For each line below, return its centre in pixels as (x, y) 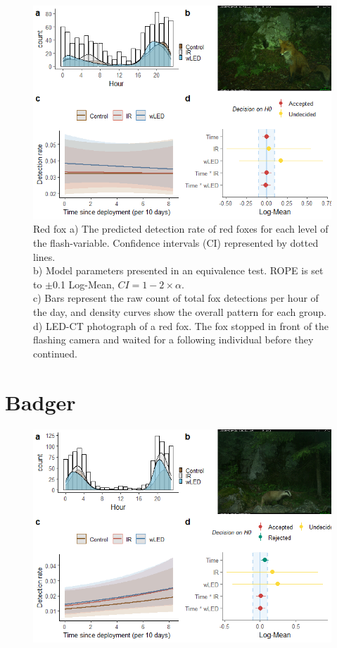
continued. (56, 353)
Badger (40, 402)
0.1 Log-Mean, (84, 284)
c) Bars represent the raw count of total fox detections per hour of (176, 298)
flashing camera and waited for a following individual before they (173, 340)
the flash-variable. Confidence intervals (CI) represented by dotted (176, 243)
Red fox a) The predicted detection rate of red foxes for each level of (181, 229)
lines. (44, 256)
